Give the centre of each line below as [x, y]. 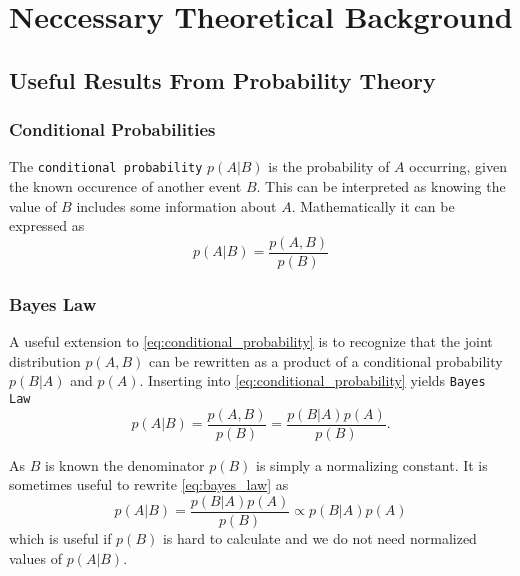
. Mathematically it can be [373, 205]
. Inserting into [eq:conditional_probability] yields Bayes [312, 380]
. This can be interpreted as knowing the [381, 186]
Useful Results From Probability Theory [222, 79]
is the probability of [329, 166]
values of [35, 557]
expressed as [47, 225]
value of [33, 205]
